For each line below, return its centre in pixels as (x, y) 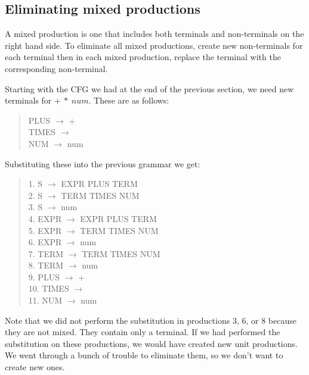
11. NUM (45, 300)
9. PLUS (44, 276)
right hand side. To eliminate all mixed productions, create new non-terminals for (154, 45)
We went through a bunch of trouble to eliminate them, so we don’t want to (144, 355)
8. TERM (46, 265)
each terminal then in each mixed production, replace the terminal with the (143, 57)
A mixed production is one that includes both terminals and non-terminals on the (154, 34)
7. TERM (46, 253)
